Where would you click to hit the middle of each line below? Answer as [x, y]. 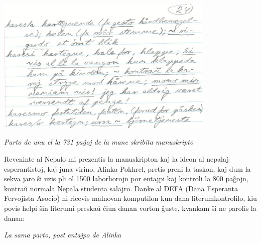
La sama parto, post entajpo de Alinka [63, 235]
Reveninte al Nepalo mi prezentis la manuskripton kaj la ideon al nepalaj [116, 159]
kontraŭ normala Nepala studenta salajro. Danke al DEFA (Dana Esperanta [121, 188]
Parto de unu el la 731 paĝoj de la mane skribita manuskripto [99, 142]
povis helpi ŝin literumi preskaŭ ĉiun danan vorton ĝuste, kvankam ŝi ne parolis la [130, 208]
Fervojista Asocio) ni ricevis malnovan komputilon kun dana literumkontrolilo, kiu [130, 198]
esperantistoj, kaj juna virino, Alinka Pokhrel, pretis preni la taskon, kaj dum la [127, 168]
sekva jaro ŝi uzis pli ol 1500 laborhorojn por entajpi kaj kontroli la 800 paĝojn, [126, 178]
